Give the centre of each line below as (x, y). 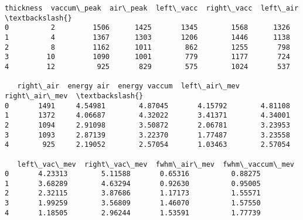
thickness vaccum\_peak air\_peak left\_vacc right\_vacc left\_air (152, 8)
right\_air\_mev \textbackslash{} (74, 96)
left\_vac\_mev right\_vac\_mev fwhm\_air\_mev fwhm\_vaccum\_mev (156, 164)
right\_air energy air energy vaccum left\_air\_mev (128, 86)
